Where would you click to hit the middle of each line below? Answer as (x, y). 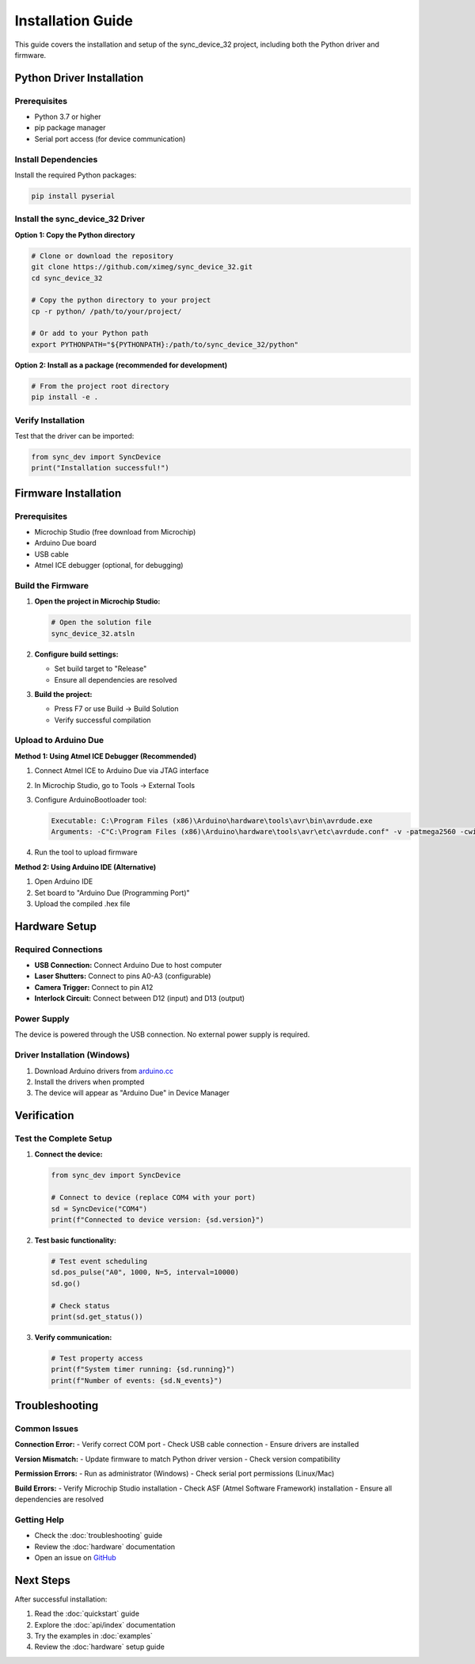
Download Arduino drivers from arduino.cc (104, 1071)
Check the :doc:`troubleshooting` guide (98, 1536)
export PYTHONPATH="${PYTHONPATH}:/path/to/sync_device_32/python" (165, 344)
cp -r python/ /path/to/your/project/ (106, 311)
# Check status (80, 1306)
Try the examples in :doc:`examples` (94, 1636)
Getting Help (40, 1519)
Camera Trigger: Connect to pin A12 (94, 987)
